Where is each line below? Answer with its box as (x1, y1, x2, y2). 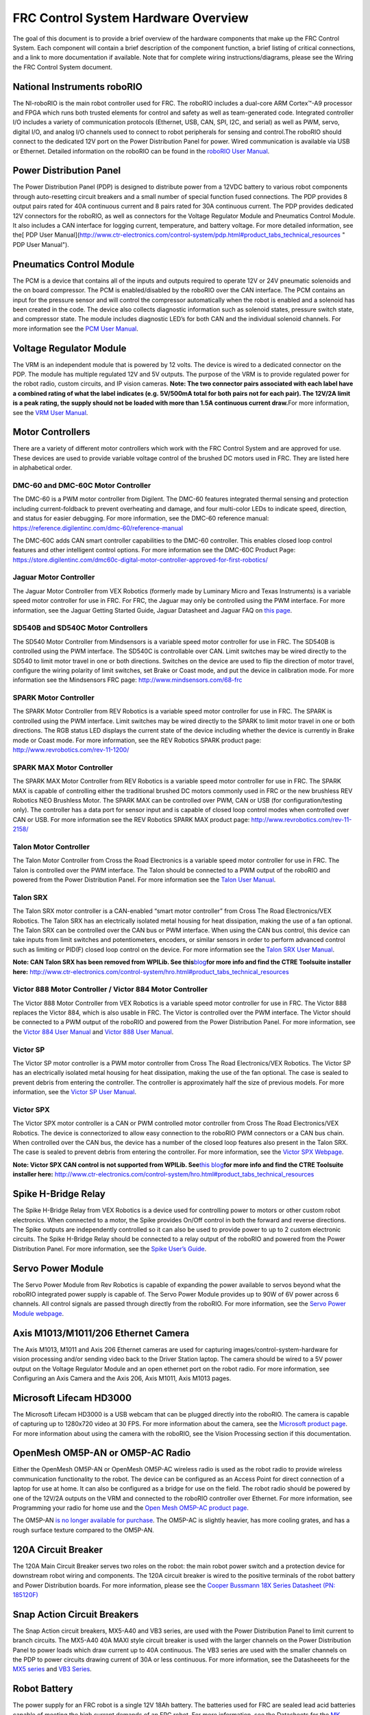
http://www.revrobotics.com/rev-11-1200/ (12, 746, 129, 754)
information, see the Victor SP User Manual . (12, 1088, 137, 1096)
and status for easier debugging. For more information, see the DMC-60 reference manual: (12, 514, 269, 523)
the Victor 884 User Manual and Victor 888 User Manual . (12, 1028, 174, 1036)
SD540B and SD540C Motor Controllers (12, 623, 148, 632)
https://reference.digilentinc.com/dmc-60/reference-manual (12, 523, 184, 532)
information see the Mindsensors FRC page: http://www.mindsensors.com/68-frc (12, 676, 243, 684)
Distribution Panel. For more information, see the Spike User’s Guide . (12, 1244, 207, 1253)
